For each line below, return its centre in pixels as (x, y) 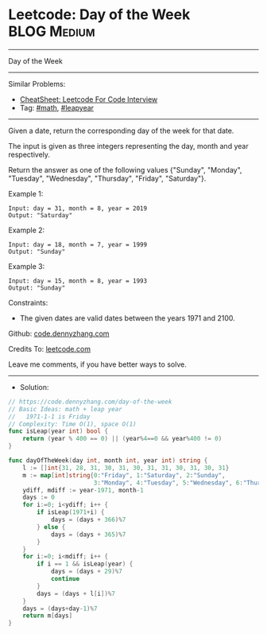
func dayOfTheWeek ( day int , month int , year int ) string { (108, 461)
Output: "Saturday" (41, 215)
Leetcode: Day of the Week (99, 15)
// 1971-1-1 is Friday (49, 416)
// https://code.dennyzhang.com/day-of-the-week (90, 402)
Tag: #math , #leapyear (56, 107)
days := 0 (39, 498)
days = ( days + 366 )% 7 (88, 520)
